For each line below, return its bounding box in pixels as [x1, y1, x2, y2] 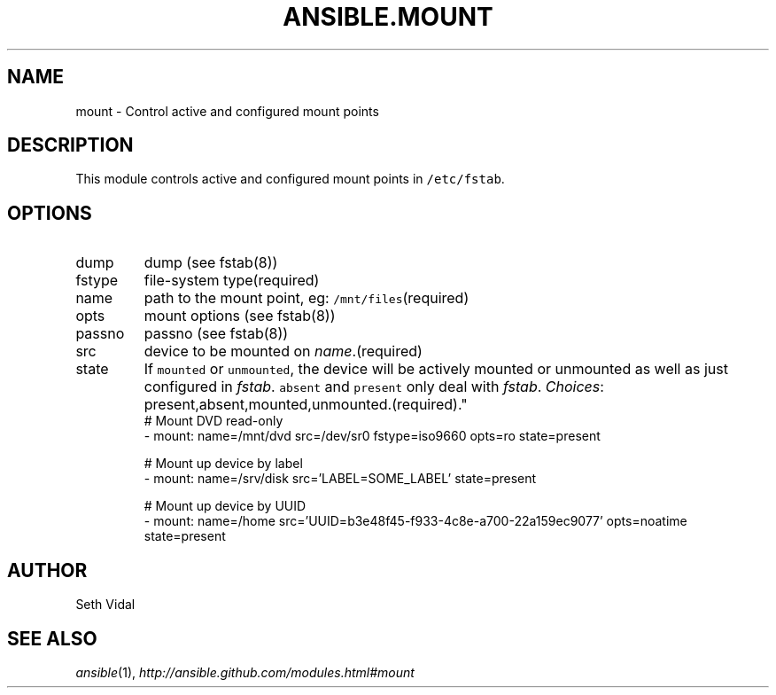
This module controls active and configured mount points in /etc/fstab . [75, 171, 505, 187]
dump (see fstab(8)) [144, 254, 278, 272]
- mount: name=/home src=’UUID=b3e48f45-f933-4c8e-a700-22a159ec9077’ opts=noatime [144, 513, 687, 529]
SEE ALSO [7, 627, 97, 650]
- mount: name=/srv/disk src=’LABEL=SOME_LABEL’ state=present [144, 471, 537, 487]
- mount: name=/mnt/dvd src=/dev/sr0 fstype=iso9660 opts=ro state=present [144, 428, 601, 444]
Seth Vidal [75, 597, 136, 613]
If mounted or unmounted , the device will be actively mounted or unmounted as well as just [144, 360, 728, 379]
